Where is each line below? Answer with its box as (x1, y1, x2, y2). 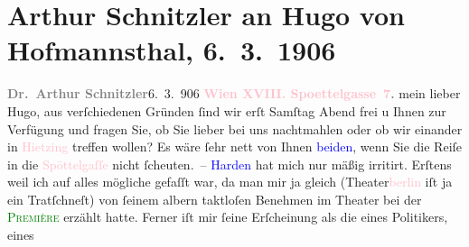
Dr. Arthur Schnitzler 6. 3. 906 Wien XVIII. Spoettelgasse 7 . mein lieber (7, 84, 461, 103)
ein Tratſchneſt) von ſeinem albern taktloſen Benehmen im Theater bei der (7, 189, 422, 208)
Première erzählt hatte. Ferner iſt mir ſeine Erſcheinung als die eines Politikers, (7, 207, 448, 226)
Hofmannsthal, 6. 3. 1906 (7, 32, 336, 69)
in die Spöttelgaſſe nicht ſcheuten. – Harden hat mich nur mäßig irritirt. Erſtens (7, 154, 452, 173)
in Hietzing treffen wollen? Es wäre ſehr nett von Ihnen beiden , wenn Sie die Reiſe (7, 137, 463, 156)
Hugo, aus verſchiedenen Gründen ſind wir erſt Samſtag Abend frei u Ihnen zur (7, 101, 446, 120)
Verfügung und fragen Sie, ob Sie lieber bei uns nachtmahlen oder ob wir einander (7, 119, 463, 138)
